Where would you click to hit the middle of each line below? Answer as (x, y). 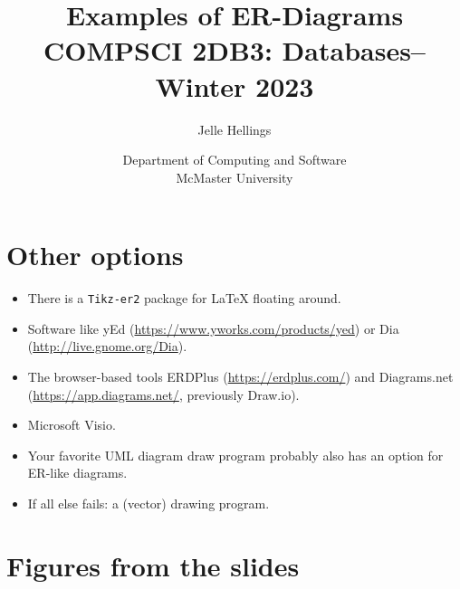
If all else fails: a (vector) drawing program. (149, 503)
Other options (95, 255)
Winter (201, 85)
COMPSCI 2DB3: (158, 50)
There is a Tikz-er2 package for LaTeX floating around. (184, 298)
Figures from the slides (153, 565)
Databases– (354, 50)
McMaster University (235, 177)
